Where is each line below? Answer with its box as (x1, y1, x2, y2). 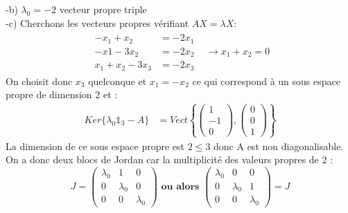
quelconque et (88, 73, 147, 88)
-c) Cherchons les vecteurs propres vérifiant (6, 15, 189, 30)
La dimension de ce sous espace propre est (6, 138, 185, 153)
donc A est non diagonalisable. (214, 138, 344, 153)
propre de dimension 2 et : (6, 87, 118, 102)
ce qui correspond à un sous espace (192, 73, 340, 88)
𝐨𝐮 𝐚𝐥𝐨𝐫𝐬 (161, 182, 200, 192)
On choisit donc (6, 73, 73, 88)
